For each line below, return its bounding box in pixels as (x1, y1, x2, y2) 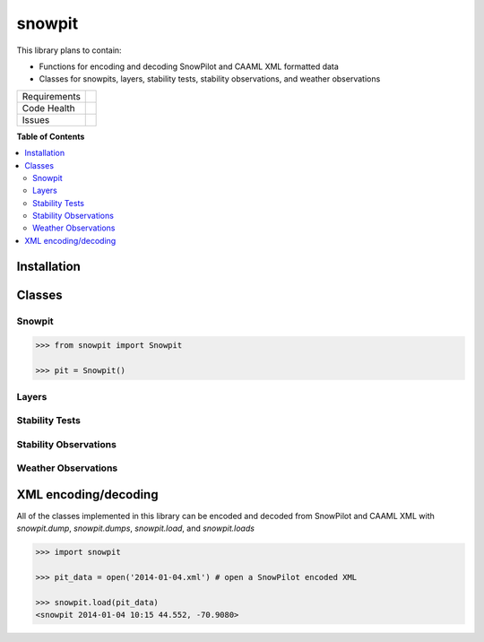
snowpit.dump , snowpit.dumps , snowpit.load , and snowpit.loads (16, 523, 255, 534)
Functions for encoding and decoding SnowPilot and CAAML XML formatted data (39, 61, 340, 72)
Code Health (22, 101, 75, 114)
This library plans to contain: (16, 45, 122, 56)
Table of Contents (16, 131, 85, 142)
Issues (22, 113, 50, 126)
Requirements (22, 90, 81, 102)
